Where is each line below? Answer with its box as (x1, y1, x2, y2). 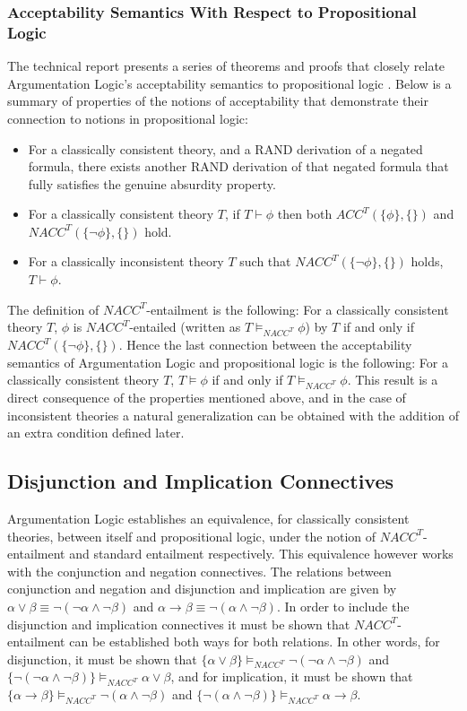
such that (239, 252, 291, 271)
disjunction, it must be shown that (7, 649, 197, 668)
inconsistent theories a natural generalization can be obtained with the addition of (7, 405, 459, 424)
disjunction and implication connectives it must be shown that (7, 614, 350, 633)
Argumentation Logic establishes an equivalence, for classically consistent (7, 508, 410, 527)
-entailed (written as (129, 317, 241, 336)
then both (277, 204, 333, 223)
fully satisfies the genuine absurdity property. (28, 174, 276, 193)
